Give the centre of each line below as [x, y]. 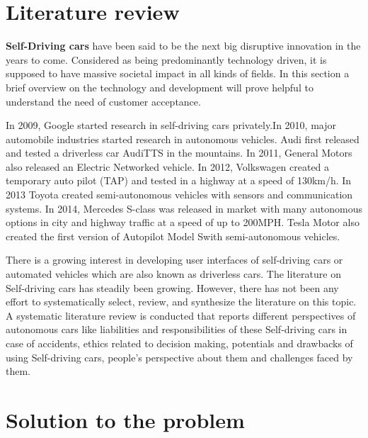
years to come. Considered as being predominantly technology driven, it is [166, 59]
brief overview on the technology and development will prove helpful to [160, 87]
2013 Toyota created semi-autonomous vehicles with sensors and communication [179, 195]
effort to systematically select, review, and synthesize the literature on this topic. [181, 302]
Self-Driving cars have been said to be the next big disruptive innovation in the [183, 46]
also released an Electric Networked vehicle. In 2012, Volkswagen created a [168, 166]
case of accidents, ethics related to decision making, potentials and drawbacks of [179, 343]
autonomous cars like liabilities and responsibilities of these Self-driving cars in [177, 329]
